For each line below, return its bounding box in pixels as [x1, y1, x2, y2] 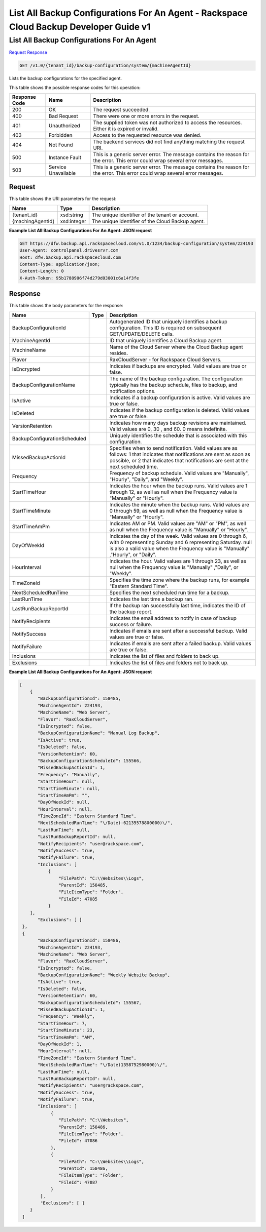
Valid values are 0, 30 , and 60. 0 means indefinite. [109, 425, 227, 432]
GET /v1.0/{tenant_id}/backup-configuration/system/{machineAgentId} [19, 63, 191, 69]
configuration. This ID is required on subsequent [109, 324, 222, 331]
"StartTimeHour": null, [37, 779, 96, 785]
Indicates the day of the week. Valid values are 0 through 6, [109, 532, 247, 539]
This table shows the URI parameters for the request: [9, 196, 117, 202]
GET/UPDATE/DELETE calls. [109, 330, 174, 337]
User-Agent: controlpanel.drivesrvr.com [19, 247, 118, 253]
